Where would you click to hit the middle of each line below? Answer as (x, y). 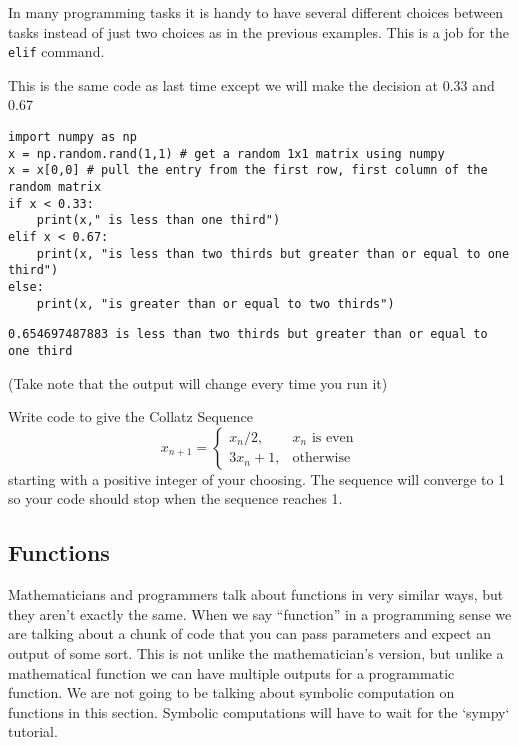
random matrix (55, 187)
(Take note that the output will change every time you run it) (198, 382)
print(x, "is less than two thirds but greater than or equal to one (273, 253)
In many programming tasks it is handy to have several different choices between (256, 12)
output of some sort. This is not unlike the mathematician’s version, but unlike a (256, 652)
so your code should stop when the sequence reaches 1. (175, 498)
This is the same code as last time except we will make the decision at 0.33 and (251, 84)
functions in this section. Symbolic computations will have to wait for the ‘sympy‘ (259, 711)
